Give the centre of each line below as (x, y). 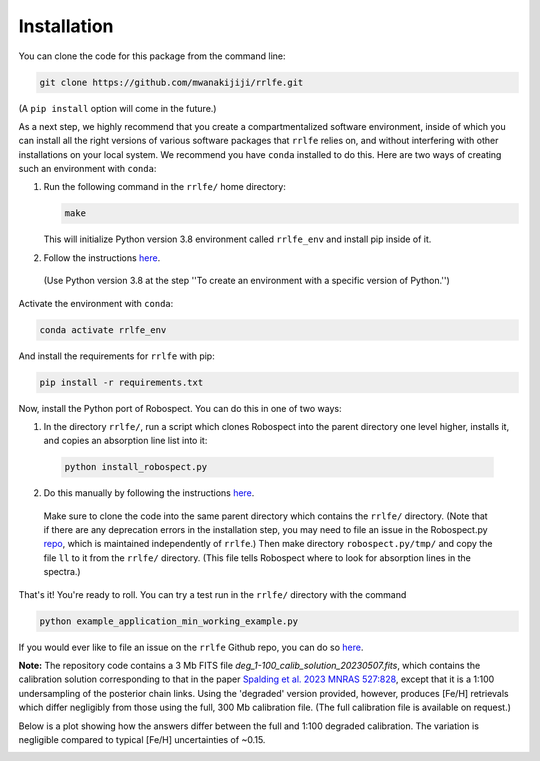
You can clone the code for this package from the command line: (152, 56)
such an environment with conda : (87, 169)
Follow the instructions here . (102, 257)
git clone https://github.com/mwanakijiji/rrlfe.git (171, 82)
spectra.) (62, 572)
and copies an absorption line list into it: (125, 441)
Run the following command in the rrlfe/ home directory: (165, 187)
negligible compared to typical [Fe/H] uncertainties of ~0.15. (142, 739)
